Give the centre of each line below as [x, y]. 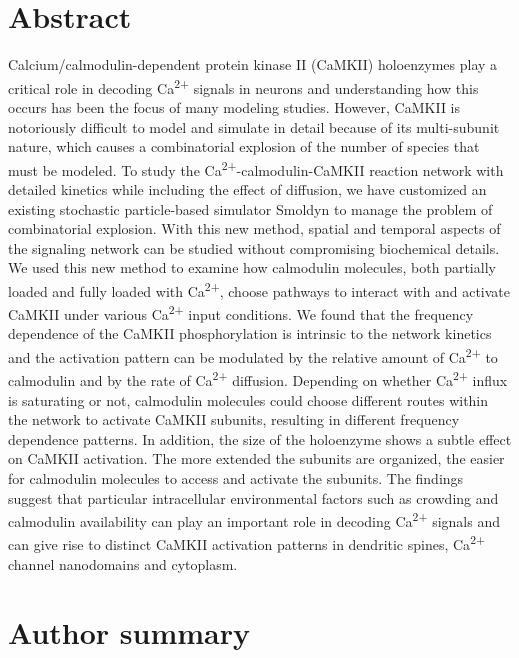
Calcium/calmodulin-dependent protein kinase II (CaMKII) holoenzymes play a [253, 64]
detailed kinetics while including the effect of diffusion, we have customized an [247, 189]
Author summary [129, 632]
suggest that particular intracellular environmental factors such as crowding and [253, 497]
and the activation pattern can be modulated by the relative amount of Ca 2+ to [253, 355]
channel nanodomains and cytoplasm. [123, 563]
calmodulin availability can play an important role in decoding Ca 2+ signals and [254, 519]
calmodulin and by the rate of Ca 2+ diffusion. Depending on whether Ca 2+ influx [258, 378]
